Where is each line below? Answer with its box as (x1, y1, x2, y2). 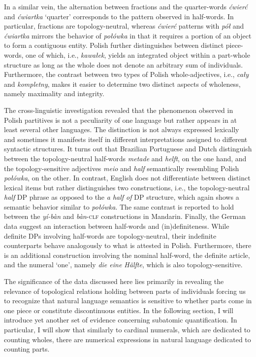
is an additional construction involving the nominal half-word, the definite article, (4, 250, 250, 260)
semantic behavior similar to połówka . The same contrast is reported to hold (4, 201, 234, 212)
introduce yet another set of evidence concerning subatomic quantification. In (4, 315, 237, 325)
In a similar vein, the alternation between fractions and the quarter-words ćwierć (4, 1, 248, 11)
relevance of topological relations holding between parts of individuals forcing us (4, 286, 246, 296)
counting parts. (4, 344, 50, 354)
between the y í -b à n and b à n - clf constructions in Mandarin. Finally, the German (4, 211, 246, 221)
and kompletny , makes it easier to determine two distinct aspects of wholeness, (4, 78, 241, 89)
